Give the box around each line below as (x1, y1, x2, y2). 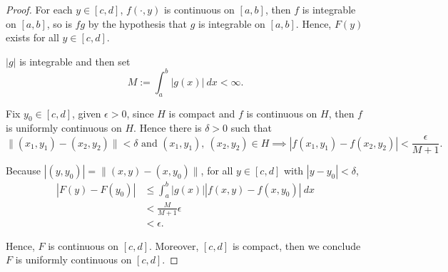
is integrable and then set (19, 53, 131, 68)
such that (230, 120, 272, 135)
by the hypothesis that (88, 16, 188, 31)
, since (126, 105, 154, 120)
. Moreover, (149, 238, 199, 253)
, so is (46, 16, 72, 31)
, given (71, 105, 101, 120)
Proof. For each (6, 2, 73, 16)
